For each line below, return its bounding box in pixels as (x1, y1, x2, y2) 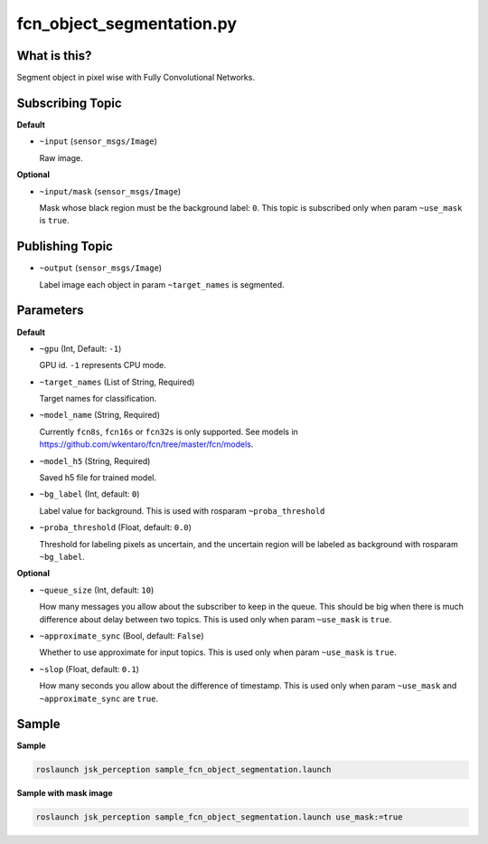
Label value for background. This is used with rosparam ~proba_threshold (39, 505, 325, 516)
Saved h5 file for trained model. (39, 472, 157, 483)
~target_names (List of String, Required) (39, 376, 195, 387)
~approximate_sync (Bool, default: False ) (39, 630, 204, 641)
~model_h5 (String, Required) (39, 455, 151, 466)
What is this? (16, 48, 92, 63)
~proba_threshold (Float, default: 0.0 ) (39, 522, 192, 533)
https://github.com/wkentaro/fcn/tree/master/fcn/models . (39, 439, 254, 450)
